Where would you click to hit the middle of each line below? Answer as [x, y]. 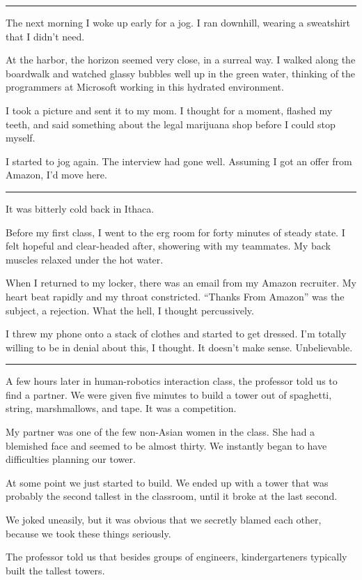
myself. [21, 138]
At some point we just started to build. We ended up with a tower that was [167, 482]
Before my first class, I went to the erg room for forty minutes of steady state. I [175, 232]
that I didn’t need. [45, 36]
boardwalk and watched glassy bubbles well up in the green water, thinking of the [181, 73]
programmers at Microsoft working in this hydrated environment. [145, 87]
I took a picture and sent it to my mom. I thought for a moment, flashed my [169, 110]
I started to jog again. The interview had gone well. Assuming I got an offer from [179, 161]
